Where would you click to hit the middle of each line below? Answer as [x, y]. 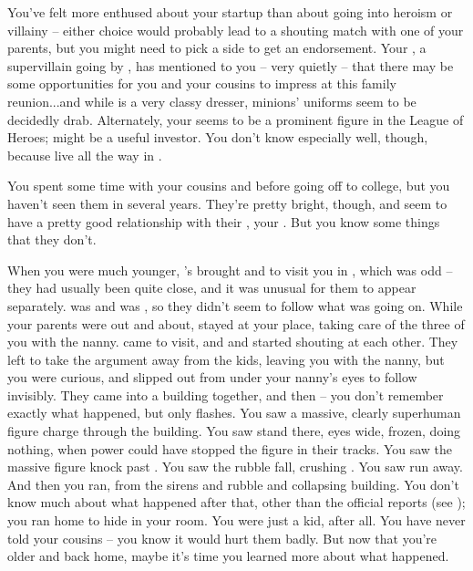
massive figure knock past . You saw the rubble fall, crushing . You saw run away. [235, 467]
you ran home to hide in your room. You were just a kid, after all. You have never [236, 520]
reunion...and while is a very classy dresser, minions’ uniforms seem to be [212, 101]
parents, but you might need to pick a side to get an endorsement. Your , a [217, 48]
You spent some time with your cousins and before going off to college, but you [229, 186]
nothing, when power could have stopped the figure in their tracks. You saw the [230, 448]
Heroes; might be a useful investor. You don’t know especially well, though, [218, 137]
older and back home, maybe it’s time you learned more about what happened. [228, 556]
